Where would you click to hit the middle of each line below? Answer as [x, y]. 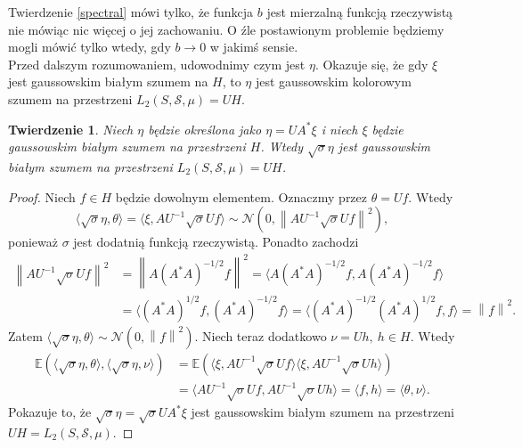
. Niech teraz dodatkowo [261, 335]
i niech [339, 129]
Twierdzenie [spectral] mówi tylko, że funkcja [131, 12]
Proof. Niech [42, 196]
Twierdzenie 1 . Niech [71, 129]
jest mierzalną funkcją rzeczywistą [360, 12]
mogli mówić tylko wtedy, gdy [90, 47]
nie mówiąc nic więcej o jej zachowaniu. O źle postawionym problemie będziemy [226, 29]
